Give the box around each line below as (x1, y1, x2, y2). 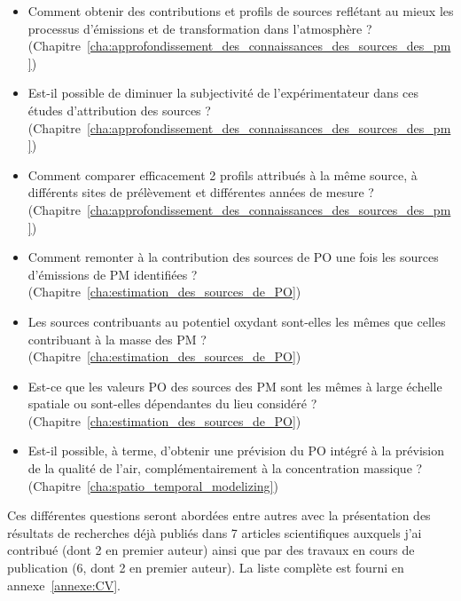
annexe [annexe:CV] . (7, 575, 121, 594)
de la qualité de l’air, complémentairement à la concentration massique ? (27, 459, 423, 478)
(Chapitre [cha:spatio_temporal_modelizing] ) (27, 476, 278, 494)
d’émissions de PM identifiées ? (27, 265, 198, 283)
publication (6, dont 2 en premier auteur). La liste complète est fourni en (7, 558, 404, 577)
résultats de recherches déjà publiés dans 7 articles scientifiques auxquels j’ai (7, 523, 422, 542)
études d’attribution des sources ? (27, 100, 211, 119)
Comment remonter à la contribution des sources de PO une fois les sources (27, 248, 439, 266)
